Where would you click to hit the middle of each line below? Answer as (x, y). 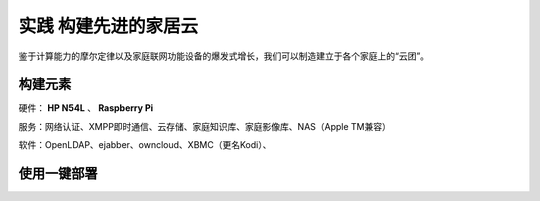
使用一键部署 (58, 173)
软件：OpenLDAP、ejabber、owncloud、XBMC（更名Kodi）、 (145, 145)
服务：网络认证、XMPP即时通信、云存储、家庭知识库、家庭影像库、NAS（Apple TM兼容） (205, 126)
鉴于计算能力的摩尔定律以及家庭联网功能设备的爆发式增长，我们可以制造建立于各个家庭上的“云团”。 (224, 56)
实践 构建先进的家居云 (108, 26)
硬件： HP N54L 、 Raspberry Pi (86, 108)
